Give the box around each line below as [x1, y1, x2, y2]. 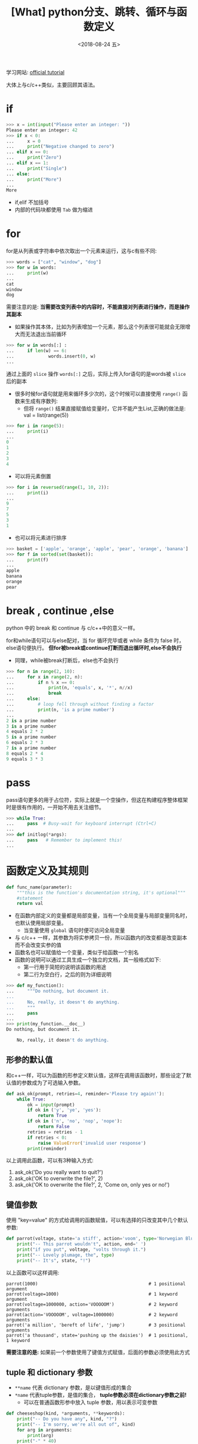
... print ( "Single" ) [6, 166, 67, 171]
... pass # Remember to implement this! [6, 837, 123, 843]
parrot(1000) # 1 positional [6, 1281, 186, 1287]
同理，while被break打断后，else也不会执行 [14, 656, 119, 663]
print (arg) [27, 1432, 54, 1438]
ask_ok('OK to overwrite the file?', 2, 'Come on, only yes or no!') [14, 1181, 170, 1188]
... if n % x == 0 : [6, 679, 75, 685]
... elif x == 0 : [6, 149, 49, 155]
